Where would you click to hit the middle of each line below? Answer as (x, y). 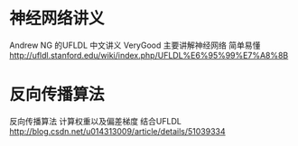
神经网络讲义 (57, 18)
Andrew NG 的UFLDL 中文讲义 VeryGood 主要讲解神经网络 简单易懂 (135, 45)
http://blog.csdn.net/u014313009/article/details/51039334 (117, 131)
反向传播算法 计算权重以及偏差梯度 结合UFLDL (96, 121)
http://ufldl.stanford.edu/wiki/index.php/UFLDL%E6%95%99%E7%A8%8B (149, 55)
